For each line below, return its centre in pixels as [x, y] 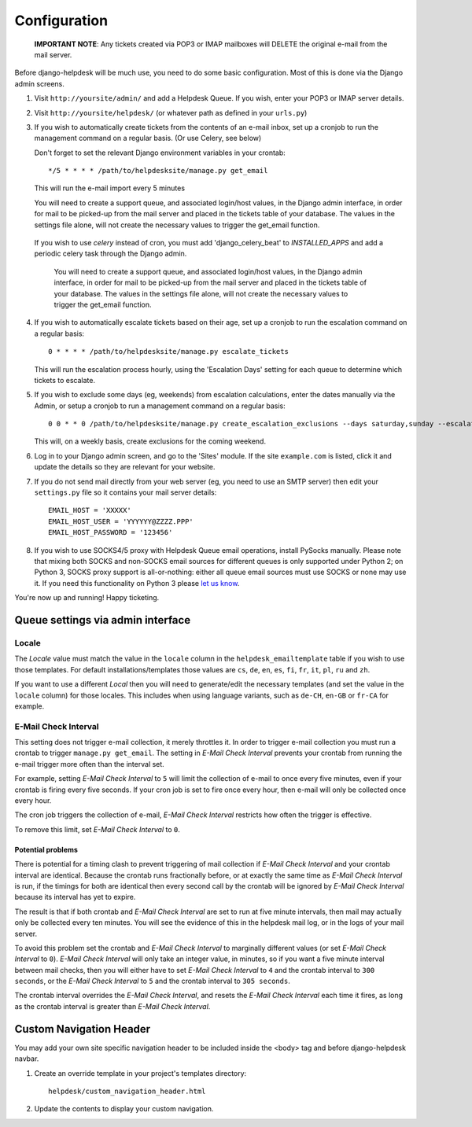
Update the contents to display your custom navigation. [124, 1109]
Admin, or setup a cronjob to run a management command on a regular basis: [160, 406]
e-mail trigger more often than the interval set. [89, 764]
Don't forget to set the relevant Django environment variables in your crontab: [160, 153]
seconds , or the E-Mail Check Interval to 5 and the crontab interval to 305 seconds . [152, 981]
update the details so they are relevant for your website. [125, 467]
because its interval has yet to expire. [75, 897]
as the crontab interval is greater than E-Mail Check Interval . [112, 1006]
